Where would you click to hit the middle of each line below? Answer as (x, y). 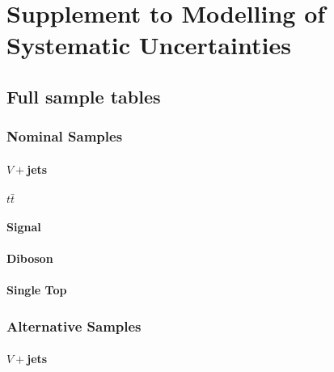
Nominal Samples (65, 136)
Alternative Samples (74, 325)
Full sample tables (84, 96)
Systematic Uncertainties (149, 45)
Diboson (30, 258)
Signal (24, 226)
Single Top (37, 290)
